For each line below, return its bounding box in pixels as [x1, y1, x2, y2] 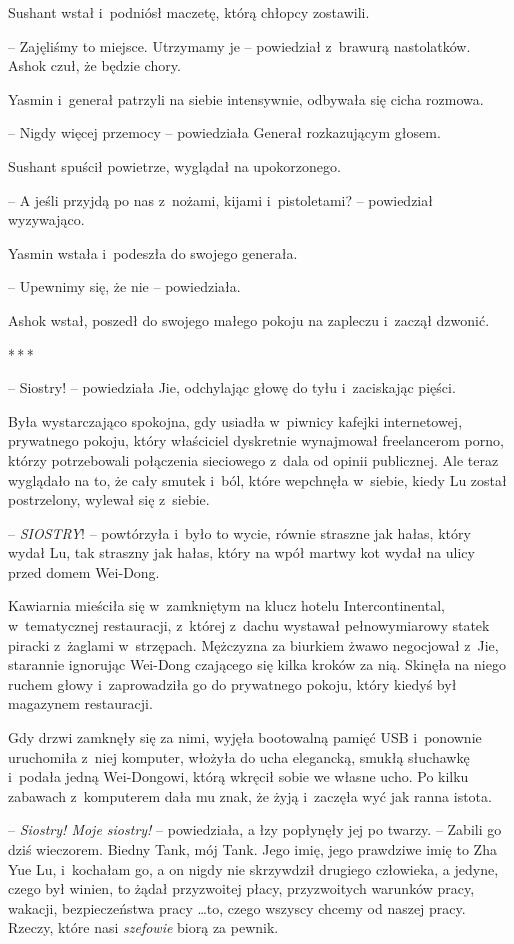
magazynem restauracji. [8, 693, 153, 714]
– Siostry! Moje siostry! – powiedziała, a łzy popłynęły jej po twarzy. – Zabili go [8, 819, 502, 840]
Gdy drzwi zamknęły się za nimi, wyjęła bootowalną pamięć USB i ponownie [8, 727, 482, 748]
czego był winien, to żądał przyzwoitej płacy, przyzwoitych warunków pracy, [8, 878, 475, 899]
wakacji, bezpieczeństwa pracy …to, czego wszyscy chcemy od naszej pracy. [8, 897, 466, 918]
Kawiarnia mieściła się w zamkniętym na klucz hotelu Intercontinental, [8, 595, 445, 616]
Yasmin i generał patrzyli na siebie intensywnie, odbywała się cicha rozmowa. [8, 88, 484, 109]
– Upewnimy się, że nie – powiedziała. [8, 276, 241, 297]
